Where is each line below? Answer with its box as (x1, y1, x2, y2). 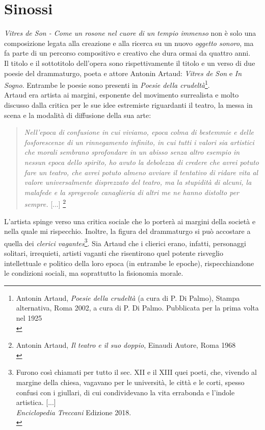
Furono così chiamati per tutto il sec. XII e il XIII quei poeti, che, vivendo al (16, 367, 257, 377)
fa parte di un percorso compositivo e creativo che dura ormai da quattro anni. (4, 47, 251, 58)
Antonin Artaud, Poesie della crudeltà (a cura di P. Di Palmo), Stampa (16, 292, 240, 303)
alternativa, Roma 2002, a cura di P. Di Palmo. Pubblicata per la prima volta (16, 302, 259, 313)
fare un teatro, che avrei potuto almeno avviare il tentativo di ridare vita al (24, 166, 258, 177)
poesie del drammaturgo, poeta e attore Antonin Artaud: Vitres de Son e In (4, 67, 242, 78)
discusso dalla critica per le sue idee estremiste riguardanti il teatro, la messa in (4, 99, 253, 110)
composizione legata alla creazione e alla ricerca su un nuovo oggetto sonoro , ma (4, 37, 254, 48)
